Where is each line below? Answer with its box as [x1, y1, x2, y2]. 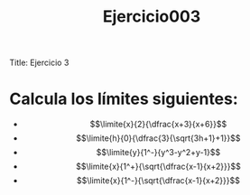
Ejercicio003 [102, 6, 201, 27]
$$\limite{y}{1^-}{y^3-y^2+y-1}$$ [96, 147, 221, 158]
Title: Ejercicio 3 [9, 57, 69, 69]
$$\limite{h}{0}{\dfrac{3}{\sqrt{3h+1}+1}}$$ [76, 133, 241, 144]
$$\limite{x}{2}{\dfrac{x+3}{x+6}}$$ [89, 119, 227, 130]
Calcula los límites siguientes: [9, 88, 239, 109]
